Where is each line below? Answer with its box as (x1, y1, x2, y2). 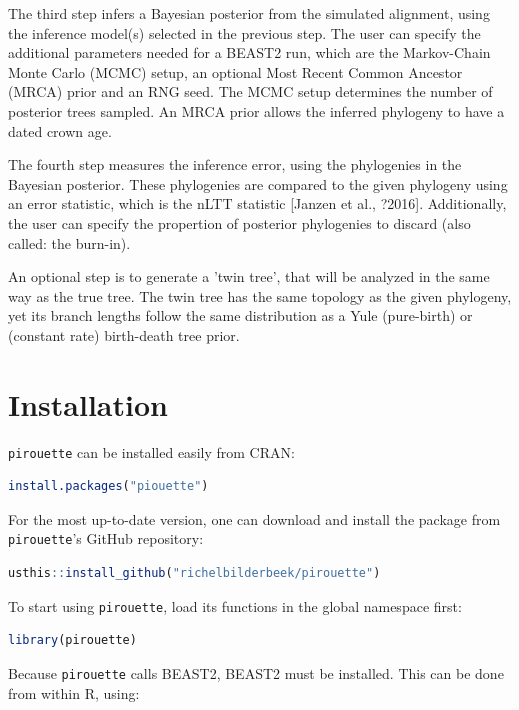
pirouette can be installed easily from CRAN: (8, 441, 295, 462)
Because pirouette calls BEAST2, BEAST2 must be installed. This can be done (8, 662, 504, 683)
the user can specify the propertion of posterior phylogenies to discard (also (8, 212, 471, 233)
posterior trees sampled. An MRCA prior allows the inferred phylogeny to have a (8, 100, 505, 121)
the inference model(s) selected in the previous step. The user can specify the (8, 22, 481, 43)
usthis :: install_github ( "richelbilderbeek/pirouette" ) (8, 566, 381, 581)
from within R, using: (8, 682, 140, 703)
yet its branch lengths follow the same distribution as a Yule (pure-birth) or (8, 305, 473, 326)
